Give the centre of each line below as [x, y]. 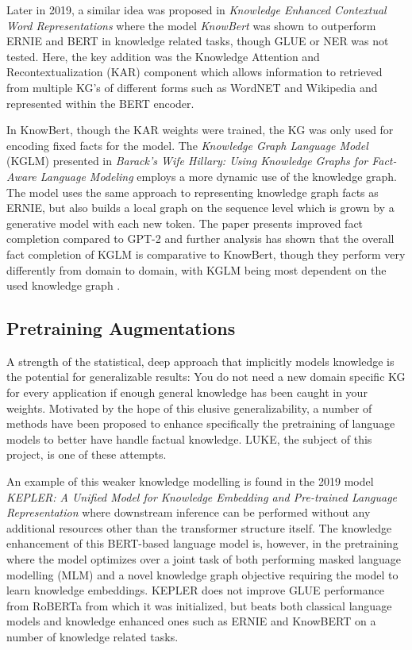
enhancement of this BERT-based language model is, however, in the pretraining [202, 543]
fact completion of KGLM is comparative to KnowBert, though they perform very [206, 254]
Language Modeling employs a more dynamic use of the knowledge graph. [218, 176]
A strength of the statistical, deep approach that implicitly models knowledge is [200, 361]
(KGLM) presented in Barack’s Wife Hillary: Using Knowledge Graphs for [187, 161]
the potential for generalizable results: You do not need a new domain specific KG [206, 377]
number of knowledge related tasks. [92, 636]
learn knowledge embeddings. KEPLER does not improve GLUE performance [195, 590]
